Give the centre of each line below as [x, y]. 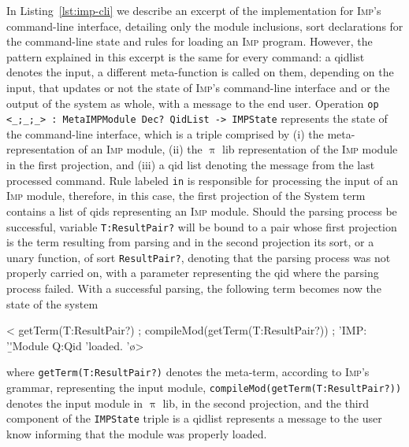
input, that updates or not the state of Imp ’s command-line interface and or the [198, 87]
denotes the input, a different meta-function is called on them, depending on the [200, 72]
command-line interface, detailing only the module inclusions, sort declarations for [205, 26]
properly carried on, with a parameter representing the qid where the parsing [193, 273]
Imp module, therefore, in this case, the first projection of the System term [186, 196]
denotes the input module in [75, 403]
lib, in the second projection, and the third [266, 403]
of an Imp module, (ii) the [140, 149]
